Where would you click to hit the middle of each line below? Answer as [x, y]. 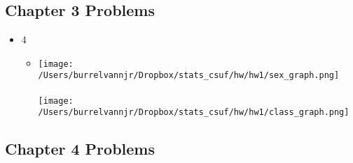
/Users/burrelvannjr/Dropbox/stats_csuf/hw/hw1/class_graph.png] [194, 112]
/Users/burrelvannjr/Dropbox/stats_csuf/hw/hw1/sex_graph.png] [189, 76]
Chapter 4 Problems [80, 149]
